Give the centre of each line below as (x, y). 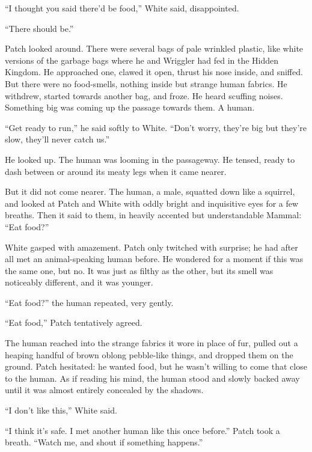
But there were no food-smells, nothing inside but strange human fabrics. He (146, 83)
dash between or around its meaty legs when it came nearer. (116, 171)
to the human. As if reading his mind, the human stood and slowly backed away (152, 378)
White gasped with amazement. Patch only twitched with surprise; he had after (151, 247)
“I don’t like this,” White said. (61, 410)
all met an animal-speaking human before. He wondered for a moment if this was (154, 259)
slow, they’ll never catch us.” (57, 139)
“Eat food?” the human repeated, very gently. (89, 302)
